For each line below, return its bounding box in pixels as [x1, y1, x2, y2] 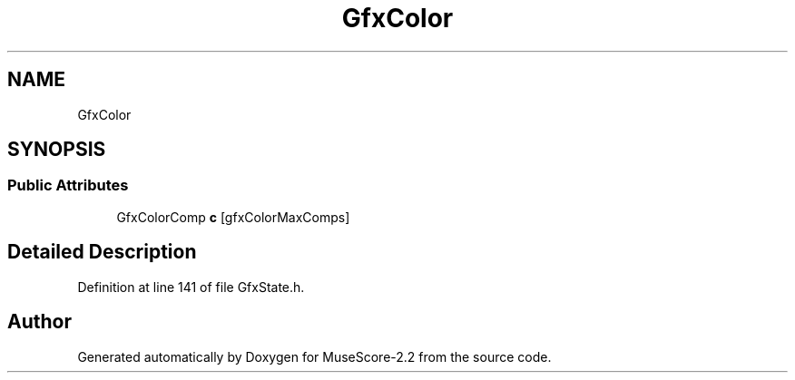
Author [7, 310, 72, 334]
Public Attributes [7, 176, 129, 195]
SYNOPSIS [7, 138, 106, 161]
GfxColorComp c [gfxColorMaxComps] [116, 209, 350, 225]
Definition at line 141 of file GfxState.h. [77, 278, 305, 295]
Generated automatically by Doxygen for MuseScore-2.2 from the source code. [77, 348, 552, 365]
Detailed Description [7, 240, 197, 264]
